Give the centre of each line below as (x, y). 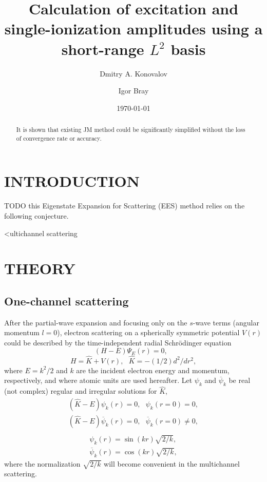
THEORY (40, 268)
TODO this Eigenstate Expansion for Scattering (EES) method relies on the (125, 206)
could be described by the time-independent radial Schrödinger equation (118, 342)
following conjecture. (36, 215)
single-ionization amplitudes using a (133, 28)
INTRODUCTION (72, 181)
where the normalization (42, 463)
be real (240, 380)
